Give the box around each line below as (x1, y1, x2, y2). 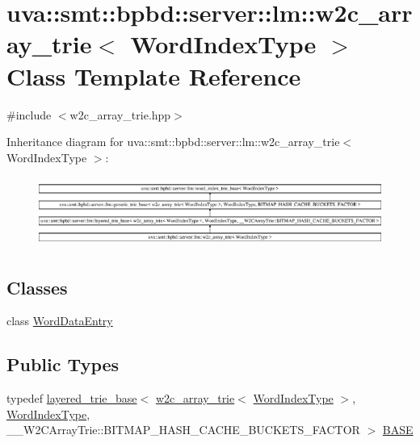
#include (6, 106, 52, 123)
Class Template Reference (6, 59, 301, 92)
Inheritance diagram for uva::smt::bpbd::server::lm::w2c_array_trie (6, 133, 340, 150)
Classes (6, 274, 68, 299)
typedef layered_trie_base (6, 390, 137, 407)
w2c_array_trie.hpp (69, 106, 171, 123)
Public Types (6, 352, 120, 377)
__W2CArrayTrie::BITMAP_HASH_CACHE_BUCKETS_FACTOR (6, 421, 360, 438)
